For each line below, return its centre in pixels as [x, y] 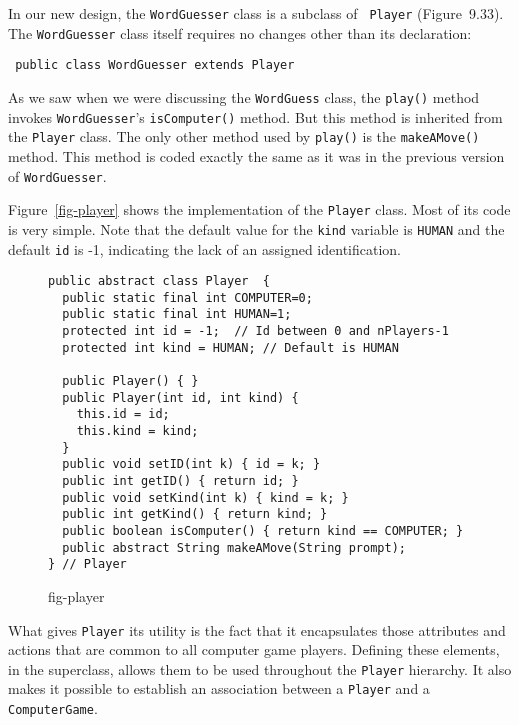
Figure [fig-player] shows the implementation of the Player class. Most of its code [259, 209]
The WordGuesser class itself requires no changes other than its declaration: [240, 32]
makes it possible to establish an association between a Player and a [219, 688]
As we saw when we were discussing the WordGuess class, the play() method [244, 96]
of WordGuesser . [57, 175]
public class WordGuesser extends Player [155, 65]
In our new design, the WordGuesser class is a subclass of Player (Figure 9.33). [256, 13]
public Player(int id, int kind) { [180, 397]
